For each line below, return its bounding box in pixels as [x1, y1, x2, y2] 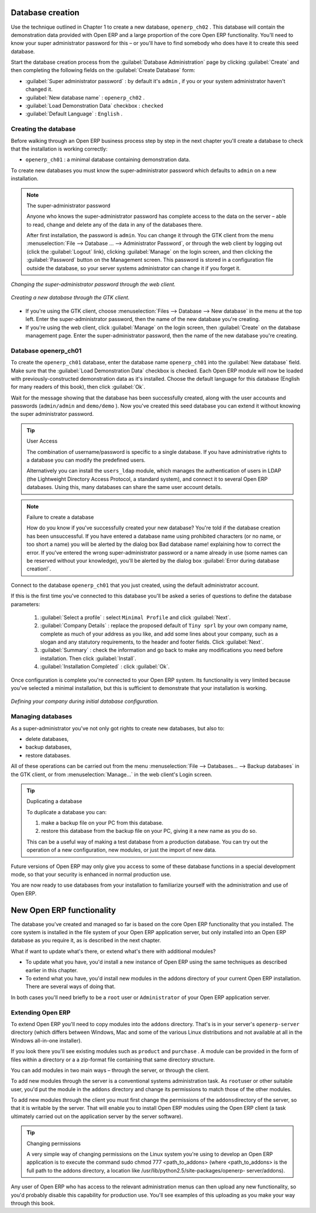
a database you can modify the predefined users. [26, 457, 146, 464]
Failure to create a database [26, 513, 94, 521]
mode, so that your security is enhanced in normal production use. [11, 871, 171, 878]
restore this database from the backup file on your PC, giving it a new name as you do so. [41, 828, 257, 835]
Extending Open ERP [11, 1008, 71, 1016]
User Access [26, 438, 58, 445]
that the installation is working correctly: [11, 145, 108, 152]
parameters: [11, 600, 40, 607]
